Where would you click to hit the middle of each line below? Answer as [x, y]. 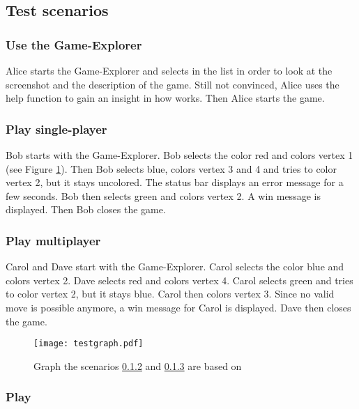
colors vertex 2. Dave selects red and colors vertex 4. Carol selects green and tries [179, 280]
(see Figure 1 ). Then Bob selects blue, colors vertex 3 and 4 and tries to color [171, 168]
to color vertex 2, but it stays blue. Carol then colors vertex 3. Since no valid [170, 294]
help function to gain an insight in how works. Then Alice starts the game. [165, 98]
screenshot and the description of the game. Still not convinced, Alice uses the [173, 84]
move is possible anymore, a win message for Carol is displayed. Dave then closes [178, 307]
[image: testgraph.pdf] [89, 344]
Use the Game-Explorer [74, 44]
